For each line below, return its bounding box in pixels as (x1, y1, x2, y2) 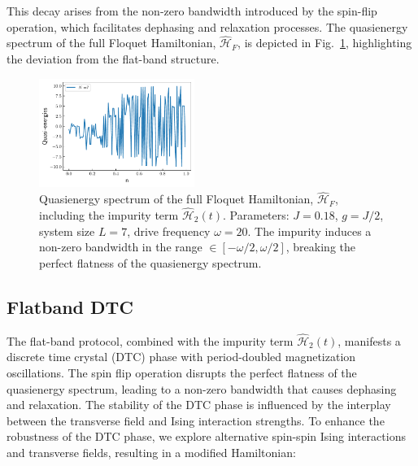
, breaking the (285, 238, 355, 255)
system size (39, 222, 95, 239)
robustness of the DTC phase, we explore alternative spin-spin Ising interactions (7, 428, 406, 445)
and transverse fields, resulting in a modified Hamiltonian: (7, 443, 296, 460)
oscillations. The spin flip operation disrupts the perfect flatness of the (7, 364, 357, 381)
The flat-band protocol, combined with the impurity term (7, 332, 294, 349)
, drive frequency (127, 222, 211, 239)
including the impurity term (39, 206, 179, 223)
